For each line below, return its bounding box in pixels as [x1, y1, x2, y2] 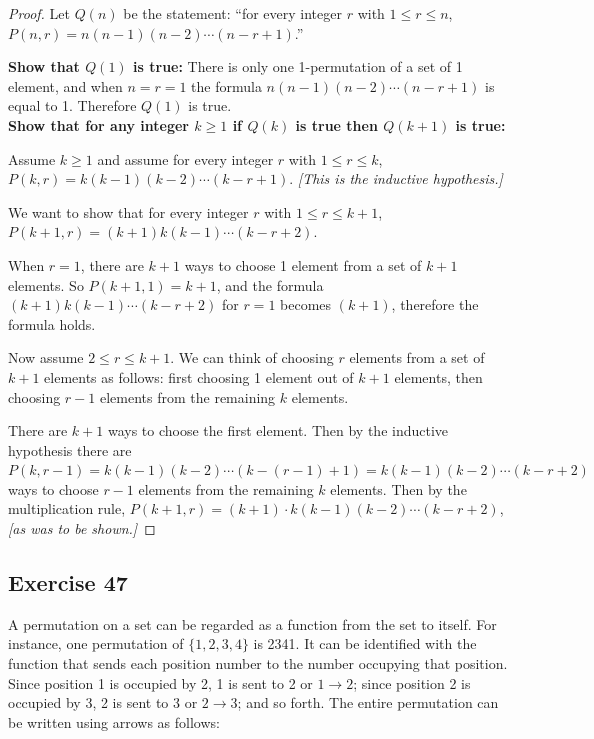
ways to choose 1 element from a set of [184, 254, 422, 275]
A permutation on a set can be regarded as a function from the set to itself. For [8, 613, 497, 634]
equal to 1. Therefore [8, 95, 137, 116]
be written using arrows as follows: [8, 711, 220, 732]
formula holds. [8, 313, 96, 334]
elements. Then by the [330, 478, 467, 499]
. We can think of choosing [170, 347, 334, 368]
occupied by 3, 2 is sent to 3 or [8, 692, 198, 713]
